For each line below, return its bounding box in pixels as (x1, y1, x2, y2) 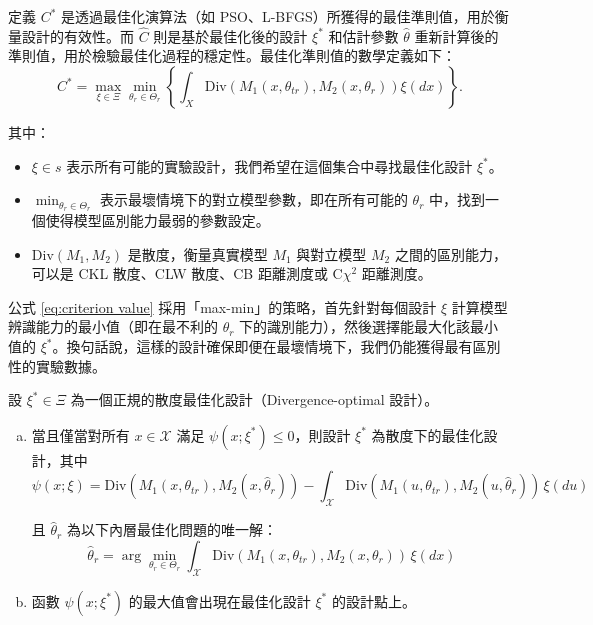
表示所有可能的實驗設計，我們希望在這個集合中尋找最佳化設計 (66, 155, 473, 176)
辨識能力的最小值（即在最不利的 (8, 316, 218, 337)
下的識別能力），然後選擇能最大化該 (239, 316, 471, 337)
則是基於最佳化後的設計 (153, 25, 308, 46)
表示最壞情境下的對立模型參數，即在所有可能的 (99, 189, 408, 210)
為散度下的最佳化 (371, 424, 484, 445)
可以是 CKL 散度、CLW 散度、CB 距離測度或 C (31, 263, 343, 284)
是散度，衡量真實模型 (127, 243, 268, 264)
